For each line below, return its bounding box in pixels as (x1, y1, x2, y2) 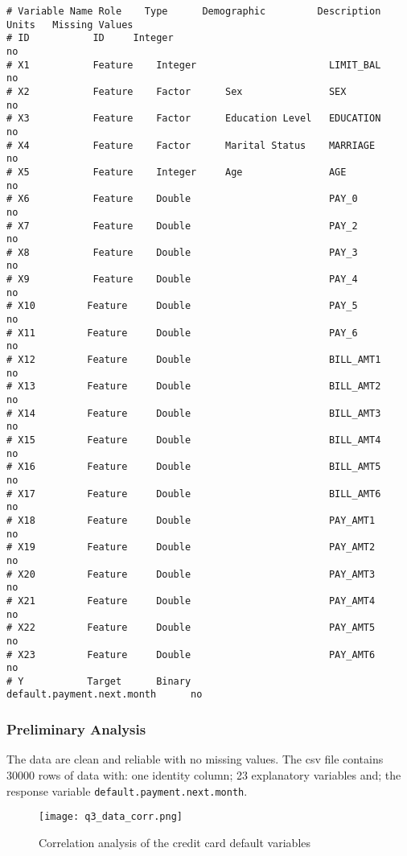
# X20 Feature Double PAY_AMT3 (6, 568, 376, 580)
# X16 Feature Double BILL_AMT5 (6, 461, 381, 473)
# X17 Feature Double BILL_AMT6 (6, 488, 381, 500)
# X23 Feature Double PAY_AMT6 (6, 648, 376, 661)
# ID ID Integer (6, 32, 174, 44)
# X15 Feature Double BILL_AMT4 (6, 434, 381, 446)
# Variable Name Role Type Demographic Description (6, 6, 381, 17)
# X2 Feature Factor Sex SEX (6, 85, 347, 97)
